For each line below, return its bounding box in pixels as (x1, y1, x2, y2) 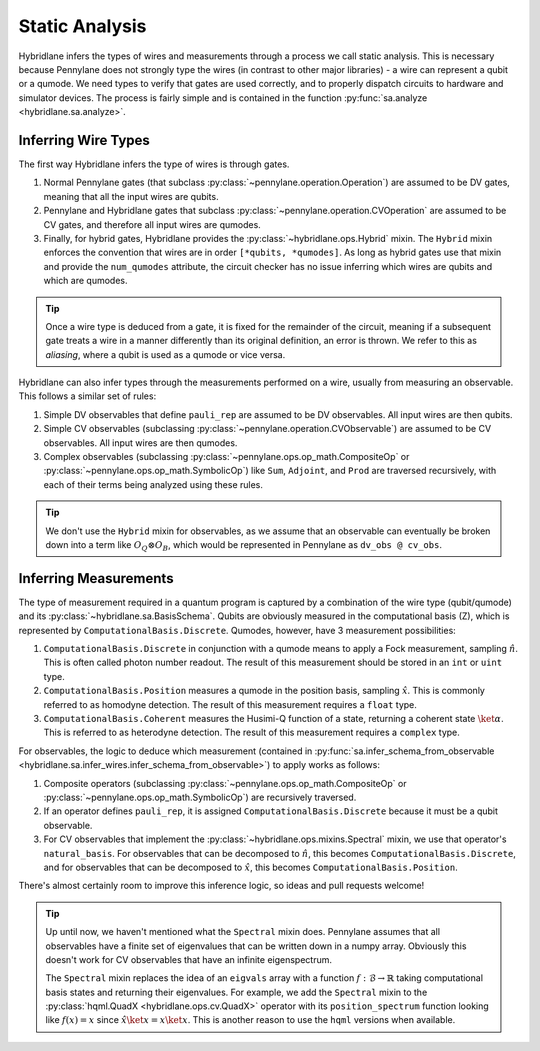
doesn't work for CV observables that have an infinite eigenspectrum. (45, 953, 333, 965)
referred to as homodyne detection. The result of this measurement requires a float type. (43, 698, 417, 710)
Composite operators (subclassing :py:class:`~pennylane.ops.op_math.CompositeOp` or (43, 777, 407, 789)
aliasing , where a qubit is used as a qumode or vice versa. (45, 348, 286, 360)
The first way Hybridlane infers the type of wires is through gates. (18, 158, 290, 170)
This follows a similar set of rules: (18, 390, 157, 402)
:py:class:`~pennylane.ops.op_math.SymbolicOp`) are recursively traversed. (43, 791, 357, 803)
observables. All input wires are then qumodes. (43, 436, 238, 449)
